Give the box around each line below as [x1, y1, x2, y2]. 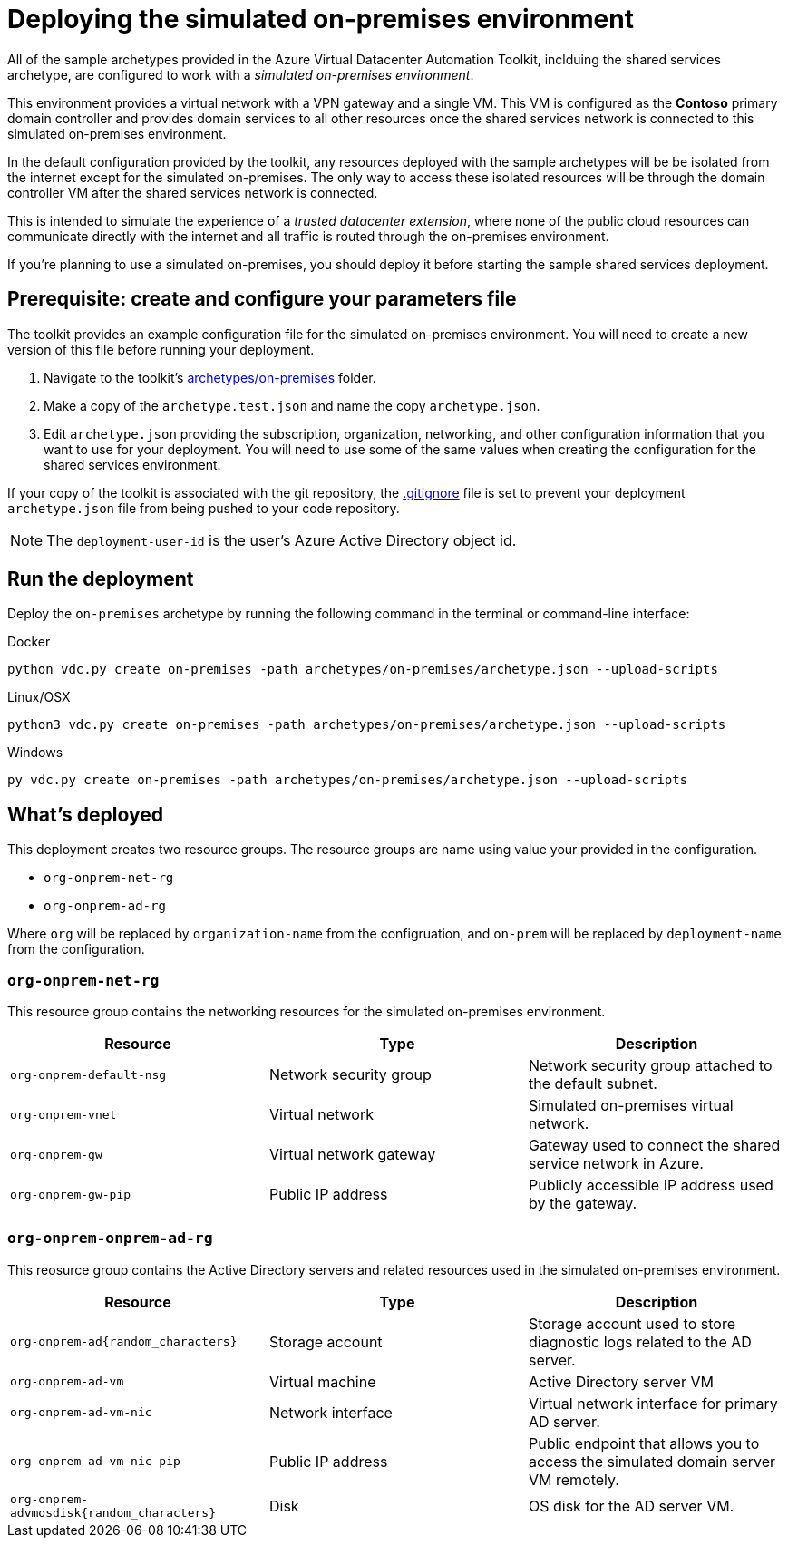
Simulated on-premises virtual [528, 1096, 734, 1115]
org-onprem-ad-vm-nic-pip [10, 1454, 180, 1469]
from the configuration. [7, 941, 145, 957]
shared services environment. [44, 456, 221, 472]
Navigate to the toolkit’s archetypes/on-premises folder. [44, 369, 376, 385]
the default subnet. [528, 1074, 657, 1093]
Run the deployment [7, 568, 194, 591]
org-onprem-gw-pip [10, 1187, 131, 1201]
